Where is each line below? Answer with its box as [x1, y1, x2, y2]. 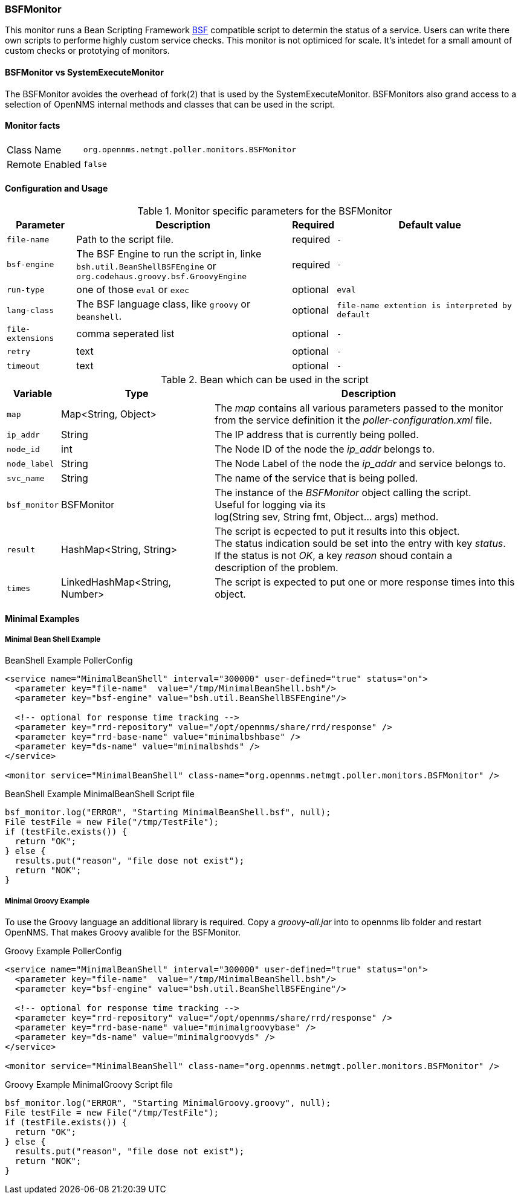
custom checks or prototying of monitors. [5, 45, 170, 56]
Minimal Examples [5, 613, 80, 624]
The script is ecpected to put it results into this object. [215, 525, 460, 538]
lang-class [7, 305, 54, 315]
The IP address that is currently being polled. [215, 428, 419, 441]
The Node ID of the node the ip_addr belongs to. [215, 443, 435, 456]
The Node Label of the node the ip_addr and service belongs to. [215, 457, 506, 470]
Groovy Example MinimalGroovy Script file [5, 1079, 173, 1090]
